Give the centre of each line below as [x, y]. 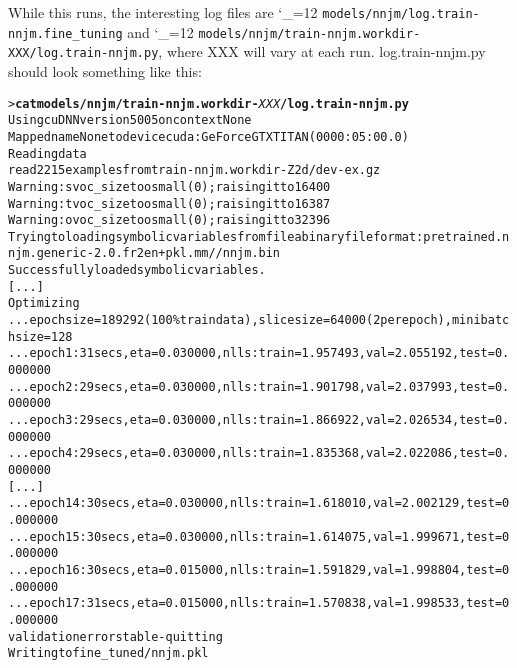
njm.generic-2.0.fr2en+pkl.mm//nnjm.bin [144, 253]
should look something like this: [105, 70]
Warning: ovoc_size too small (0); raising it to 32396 [169, 220]
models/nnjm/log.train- [401, 14]
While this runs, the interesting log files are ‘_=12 [163, 12]
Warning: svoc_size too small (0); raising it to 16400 [169, 186]
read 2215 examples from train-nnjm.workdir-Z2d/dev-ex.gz [194, 170]
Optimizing [44, 303]
